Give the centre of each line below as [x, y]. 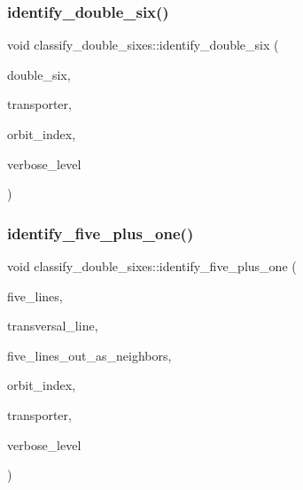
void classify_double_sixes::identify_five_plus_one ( [152, 266]
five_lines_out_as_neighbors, [89, 355]
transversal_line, [53, 326]
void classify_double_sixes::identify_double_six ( [143, 45]
